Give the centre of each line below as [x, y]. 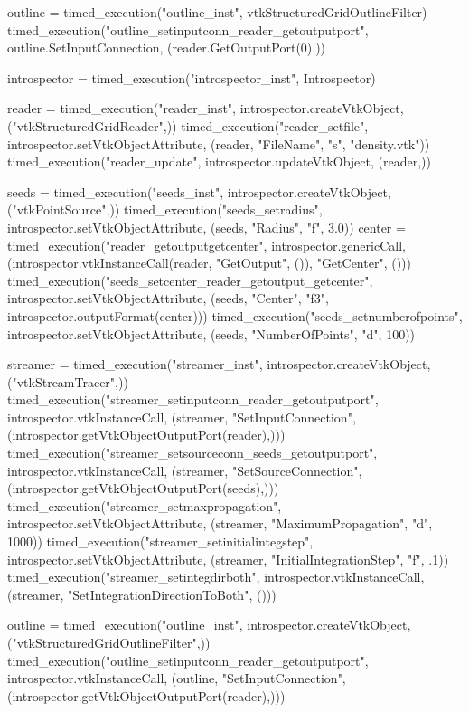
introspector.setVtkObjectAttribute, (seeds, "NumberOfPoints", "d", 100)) [211, 333]
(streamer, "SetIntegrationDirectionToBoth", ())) [142, 594]
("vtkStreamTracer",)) [68, 381]
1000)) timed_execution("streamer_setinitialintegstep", [160, 541]
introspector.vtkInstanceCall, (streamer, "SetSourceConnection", [185, 470]
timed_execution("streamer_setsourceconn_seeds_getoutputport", [192, 453]
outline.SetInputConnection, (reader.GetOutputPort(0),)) [167, 47]
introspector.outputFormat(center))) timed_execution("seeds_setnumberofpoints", [235, 315]
